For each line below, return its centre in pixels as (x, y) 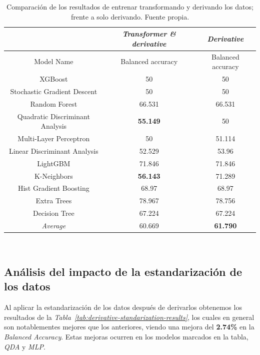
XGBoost (54, 79)
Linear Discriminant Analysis (53, 150)
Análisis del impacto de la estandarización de (123, 272)
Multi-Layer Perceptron (54, 138)
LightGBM (54, 163)
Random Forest (54, 103)
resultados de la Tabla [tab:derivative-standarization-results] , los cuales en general (129, 317)
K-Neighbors (53, 175)
